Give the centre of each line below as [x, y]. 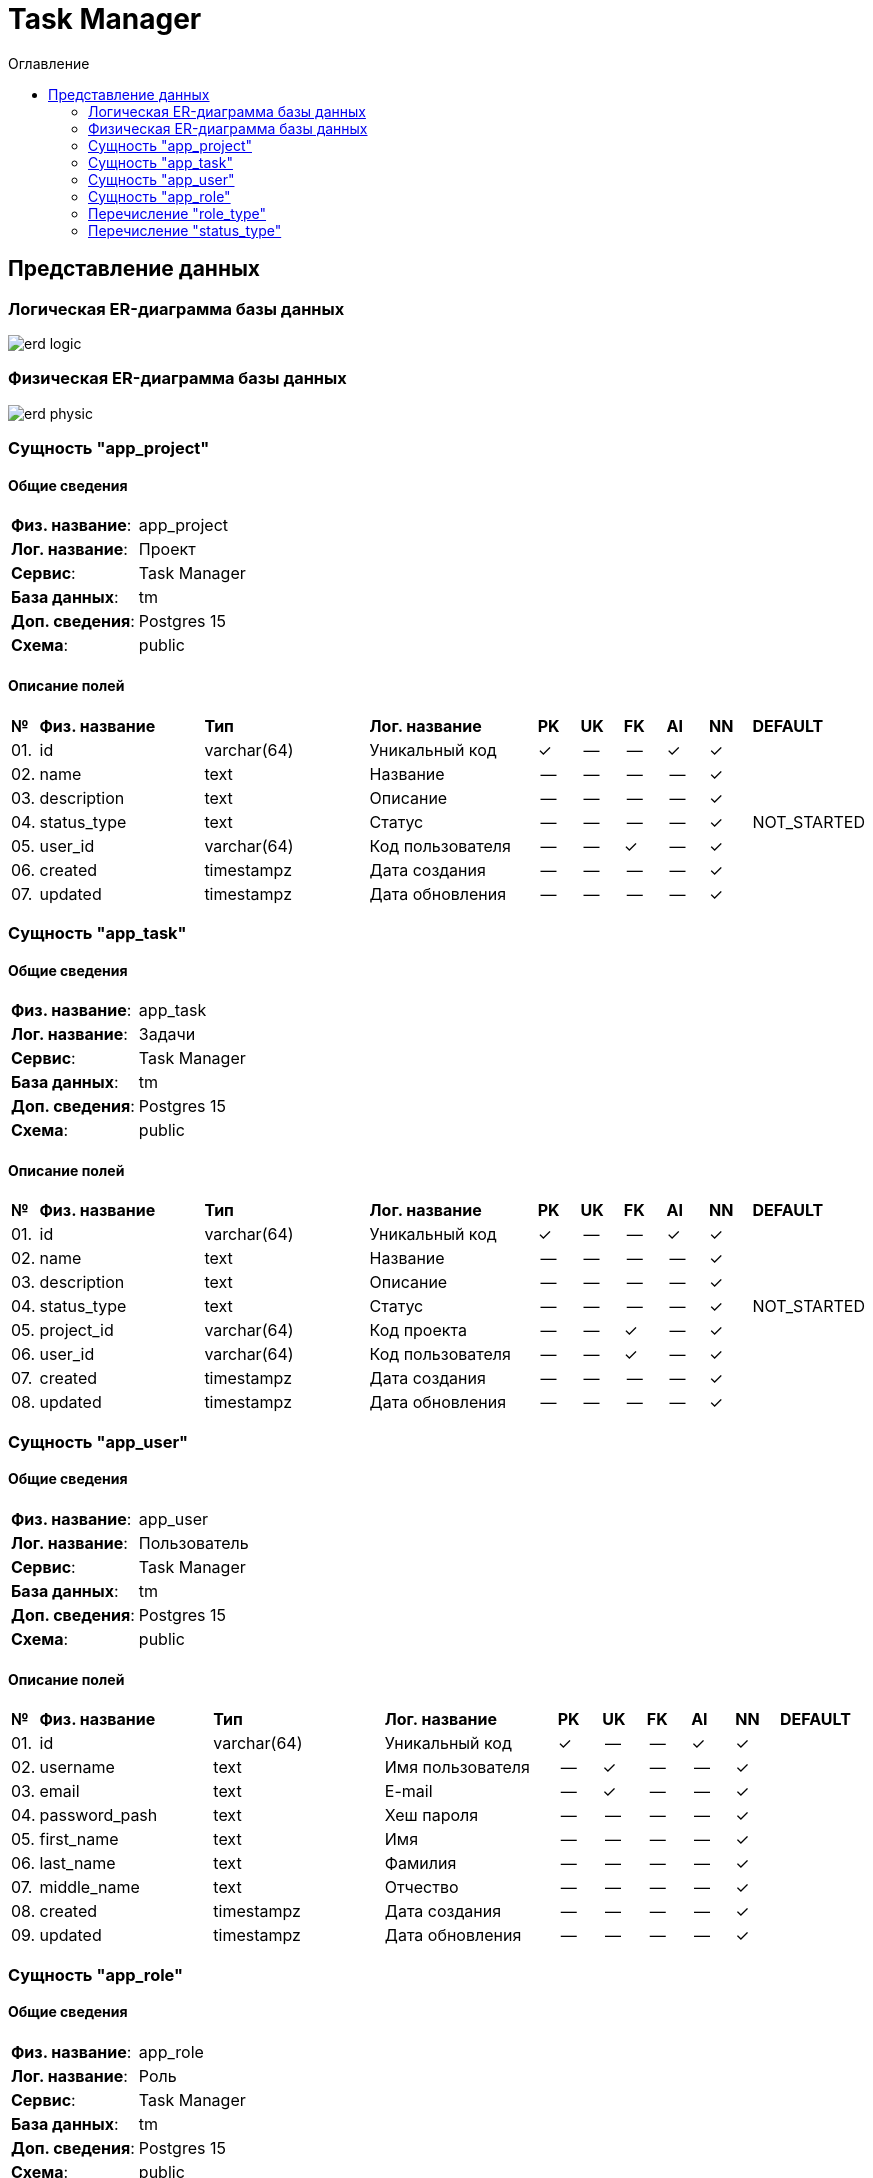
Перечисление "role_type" [177, 213]
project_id [76, 1330]
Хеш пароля [431, 1815]
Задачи [167, 1034]
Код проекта [418, 1330]
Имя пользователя [457, 1767]
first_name [79, 1839]
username [77, 1767]
